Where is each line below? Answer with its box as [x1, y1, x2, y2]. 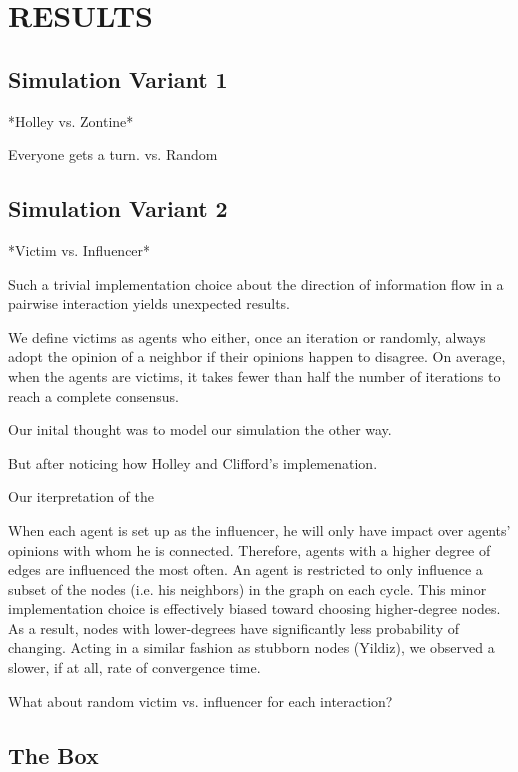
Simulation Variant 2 [8, 193, 228, 224]
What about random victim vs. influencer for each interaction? [8, 690, 393, 711]
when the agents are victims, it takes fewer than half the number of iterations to [8, 365, 501, 386]
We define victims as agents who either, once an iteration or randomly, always [8, 326, 486, 347]
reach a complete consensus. [8, 385, 179, 406]
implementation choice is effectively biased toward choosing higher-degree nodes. [8, 598, 501, 619]
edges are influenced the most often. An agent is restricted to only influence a [8, 559, 483, 580]
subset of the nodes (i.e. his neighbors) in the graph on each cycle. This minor [8, 578, 487, 599]
